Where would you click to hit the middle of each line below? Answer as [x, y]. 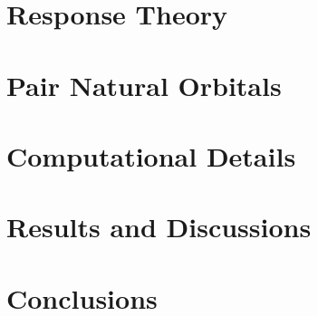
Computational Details [151, 155]
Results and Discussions [159, 227]
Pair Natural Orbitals [144, 85]
